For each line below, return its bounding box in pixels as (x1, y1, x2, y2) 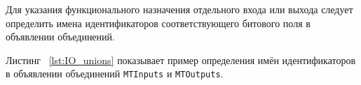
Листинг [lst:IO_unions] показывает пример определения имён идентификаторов (6, 52, 356, 67)
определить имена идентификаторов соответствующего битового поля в (6, 15, 311, 30)
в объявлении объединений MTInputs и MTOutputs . (6, 66, 224, 81)
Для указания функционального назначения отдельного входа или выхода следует (6, 2, 353, 16)
